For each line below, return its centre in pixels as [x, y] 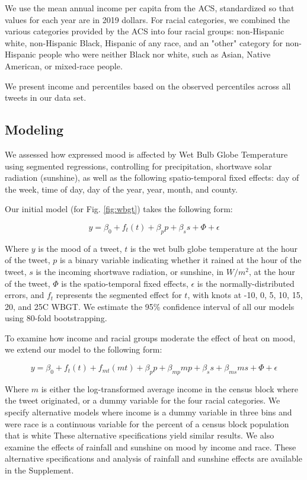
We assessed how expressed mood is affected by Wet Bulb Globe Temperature [146, 154]
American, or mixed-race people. [64, 65]
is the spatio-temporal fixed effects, [125, 283]
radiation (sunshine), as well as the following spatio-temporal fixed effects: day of [152, 177]
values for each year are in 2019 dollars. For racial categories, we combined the [147, 19]
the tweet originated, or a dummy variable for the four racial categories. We [143, 400]
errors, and [25, 295]
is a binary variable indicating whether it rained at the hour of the [180, 260]
